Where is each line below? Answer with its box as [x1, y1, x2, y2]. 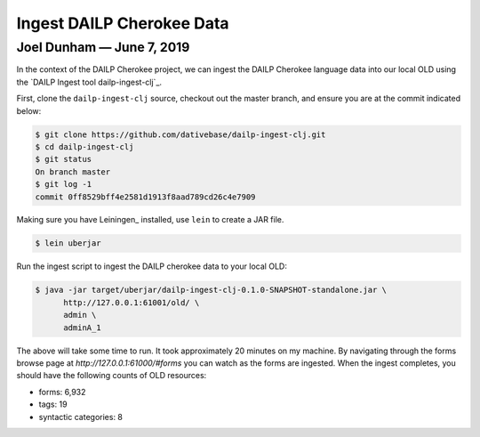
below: [16, 105, 42, 116]
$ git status [35, 154, 92, 165]
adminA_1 [63, 322, 101, 333]
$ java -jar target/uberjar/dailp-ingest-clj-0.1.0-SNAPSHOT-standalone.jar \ [35, 285, 387, 295]
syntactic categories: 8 [38, 411, 124, 422]
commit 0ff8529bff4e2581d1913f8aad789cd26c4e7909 [35, 191, 256, 202]
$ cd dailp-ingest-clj [35, 142, 134, 151]
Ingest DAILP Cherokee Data [16, 13, 230, 33]
